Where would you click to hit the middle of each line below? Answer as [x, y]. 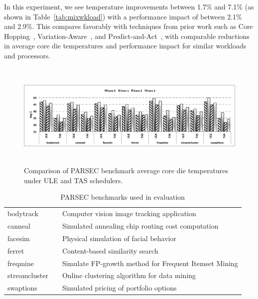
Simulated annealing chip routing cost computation [140, 226]
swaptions [22, 288]
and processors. [27, 55]
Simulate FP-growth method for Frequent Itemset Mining [150, 263]
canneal [19, 226]
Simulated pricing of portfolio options [119, 288]
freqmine [21, 263]
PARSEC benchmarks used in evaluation [123, 197]
